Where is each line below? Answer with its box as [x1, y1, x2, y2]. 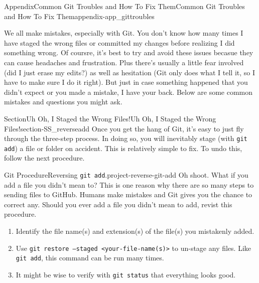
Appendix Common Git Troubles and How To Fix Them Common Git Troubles [4, 1, 245, 11]
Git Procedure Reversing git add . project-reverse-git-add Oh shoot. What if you [4, 170, 248, 180]
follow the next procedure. [4, 153, 85, 163]
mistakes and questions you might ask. [4, 96, 122, 107]
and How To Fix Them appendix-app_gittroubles [4, 11, 155, 21]
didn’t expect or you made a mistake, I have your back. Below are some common [4, 86, 253, 97]
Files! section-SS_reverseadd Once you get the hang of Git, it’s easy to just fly [4, 123, 244, 133]
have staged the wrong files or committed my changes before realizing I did [4, 37, 235, 48]
